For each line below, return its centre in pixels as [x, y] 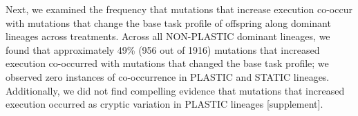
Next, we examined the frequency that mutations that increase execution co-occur [179, 9]
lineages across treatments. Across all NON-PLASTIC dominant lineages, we [168, 36]
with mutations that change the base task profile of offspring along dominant [168, 22]
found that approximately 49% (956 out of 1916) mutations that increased [163, 49]
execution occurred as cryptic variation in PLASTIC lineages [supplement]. [164, 104]
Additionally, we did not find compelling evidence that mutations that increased [175, 90]
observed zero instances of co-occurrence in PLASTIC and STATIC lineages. [168, 76]
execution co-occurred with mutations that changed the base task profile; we [167, 63]
